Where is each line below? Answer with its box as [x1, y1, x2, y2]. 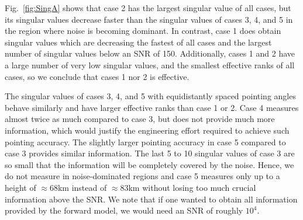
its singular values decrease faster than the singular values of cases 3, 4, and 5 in [5, 13, 293, 25]
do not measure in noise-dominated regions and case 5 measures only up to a [5, 170, 280, 182]
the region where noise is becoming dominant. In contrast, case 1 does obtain [5, 25, 281, 37]
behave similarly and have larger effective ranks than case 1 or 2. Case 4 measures [5, 101, 299, 113]
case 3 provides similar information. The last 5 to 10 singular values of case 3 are [5, 147, 295, 159]
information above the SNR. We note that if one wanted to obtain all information [5, 193, 298, 205]
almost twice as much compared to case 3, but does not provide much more [5, 113, 275, 125]
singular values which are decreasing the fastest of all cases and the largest [5, 36, 272, 48]
